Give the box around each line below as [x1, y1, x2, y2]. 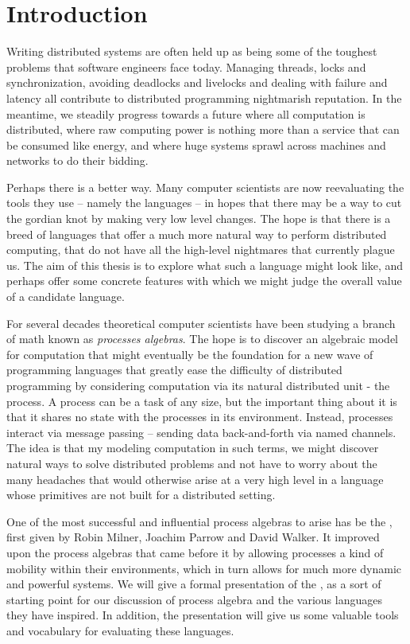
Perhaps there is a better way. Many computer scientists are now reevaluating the [6, 178, 404, 195]
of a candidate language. [6, 288, 125, 305]
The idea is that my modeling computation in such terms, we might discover [6, 439, 379, 456]
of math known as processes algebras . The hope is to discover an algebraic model [6, 330, 398, 347]
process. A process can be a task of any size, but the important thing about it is [6, 392, 397, 409]
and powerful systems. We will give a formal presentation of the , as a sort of [6, 576, 381, 592]
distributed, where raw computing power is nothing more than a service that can [6, 121, 400, 138]
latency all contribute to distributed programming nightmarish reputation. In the [6, 89, 402, 106]
